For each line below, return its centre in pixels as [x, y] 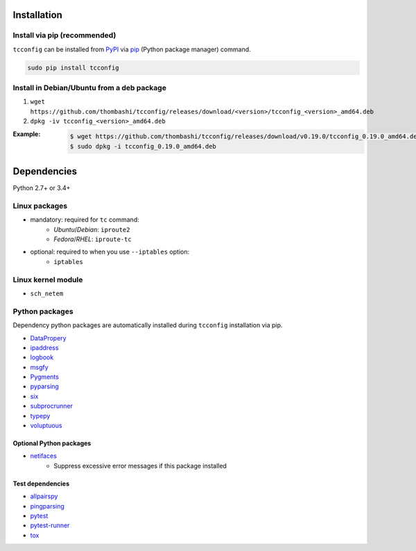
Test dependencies [41, 484]
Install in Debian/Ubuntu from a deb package [89, 88]
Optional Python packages [52, 443]
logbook [42, 357]
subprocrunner [51, 406]
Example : [27, 134]
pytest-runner [50, 525]
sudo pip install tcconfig [73, 67]
